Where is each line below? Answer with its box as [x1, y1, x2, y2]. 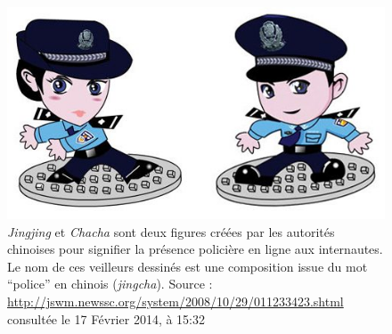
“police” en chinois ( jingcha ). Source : [7, 274, 213, 293]
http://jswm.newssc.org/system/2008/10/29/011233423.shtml [7, 292, 344, 311]
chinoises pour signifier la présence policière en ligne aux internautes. [7, 240, 383, 258]
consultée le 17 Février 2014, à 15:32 [7, 309, 205, 328]
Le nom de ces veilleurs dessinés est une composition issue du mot [7, 257, 368, 275]
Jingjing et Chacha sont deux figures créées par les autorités [7, 222, 335, 240]
